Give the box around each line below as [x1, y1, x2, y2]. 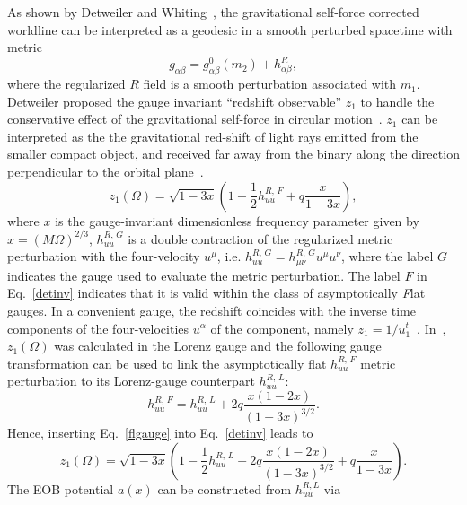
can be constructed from [157, 479, 292, 498]
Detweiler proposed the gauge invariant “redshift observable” [7, 91, 342, 110]
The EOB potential [7, 479, 114, 498]
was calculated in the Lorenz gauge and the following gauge [54, 336, 382, 355]
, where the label [340, 247, 434, 266]
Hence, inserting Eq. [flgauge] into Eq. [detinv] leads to [7, 423, 313, 442]
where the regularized [7, 74, 126, 93]
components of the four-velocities [7, 318, 189, 337]
